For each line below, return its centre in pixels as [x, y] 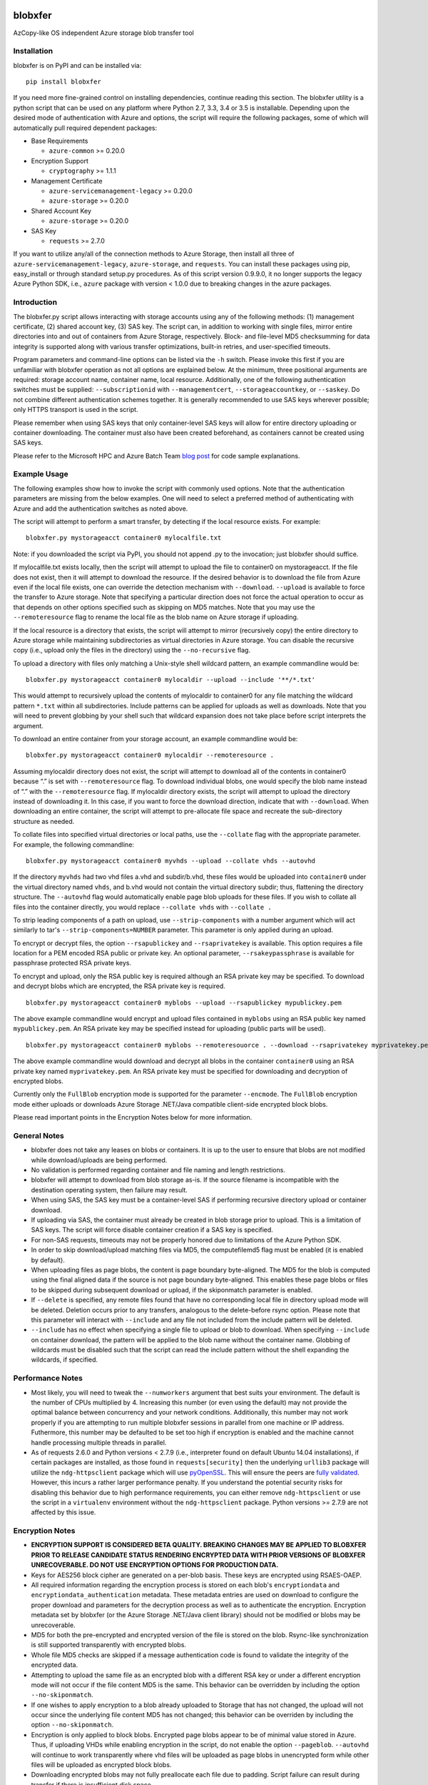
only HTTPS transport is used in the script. [76, 410]
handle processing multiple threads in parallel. [99, 1442]
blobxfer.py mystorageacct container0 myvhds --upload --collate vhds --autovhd [171, 861]
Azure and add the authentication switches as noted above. [101, 508]
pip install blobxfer [63, 82]
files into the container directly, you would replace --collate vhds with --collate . [142, 907]
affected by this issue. [63, 1512]
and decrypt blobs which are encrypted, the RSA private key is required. [119, 986]
